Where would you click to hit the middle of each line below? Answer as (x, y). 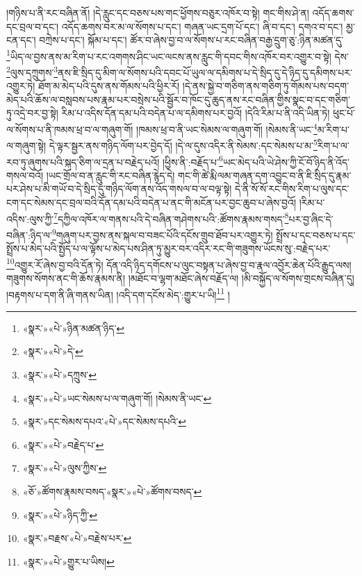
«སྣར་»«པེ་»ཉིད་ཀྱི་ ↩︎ (60, 515)
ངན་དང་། (21, 40)
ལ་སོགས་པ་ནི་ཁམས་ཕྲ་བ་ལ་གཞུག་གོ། (70, 129)
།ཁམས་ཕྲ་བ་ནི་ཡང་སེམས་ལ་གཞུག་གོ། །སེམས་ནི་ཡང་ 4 (227, 128)
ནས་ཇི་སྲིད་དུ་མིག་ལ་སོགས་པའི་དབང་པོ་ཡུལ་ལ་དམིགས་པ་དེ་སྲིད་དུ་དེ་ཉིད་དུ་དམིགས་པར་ (205, 72)
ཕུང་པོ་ (344, 113)
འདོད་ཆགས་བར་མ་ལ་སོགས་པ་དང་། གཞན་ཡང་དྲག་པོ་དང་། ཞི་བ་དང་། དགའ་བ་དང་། (202, 26)
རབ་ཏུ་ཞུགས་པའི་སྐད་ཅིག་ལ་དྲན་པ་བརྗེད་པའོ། (83, 162)
